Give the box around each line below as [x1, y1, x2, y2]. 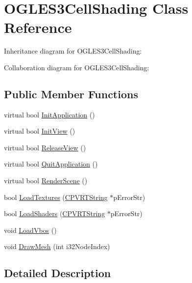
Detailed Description [4, 265, 111, 281]
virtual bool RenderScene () [4, 175, 88, 186]
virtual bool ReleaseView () [4, 142, 86, 152]
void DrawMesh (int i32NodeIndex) [4, 241, 110, 252]
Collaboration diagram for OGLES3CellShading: [4, 62, 149, 72]
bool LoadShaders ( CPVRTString [4, 208, 105, 219]
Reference [4, 17, 72, 37]
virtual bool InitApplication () [4, 109, 95, 119]
